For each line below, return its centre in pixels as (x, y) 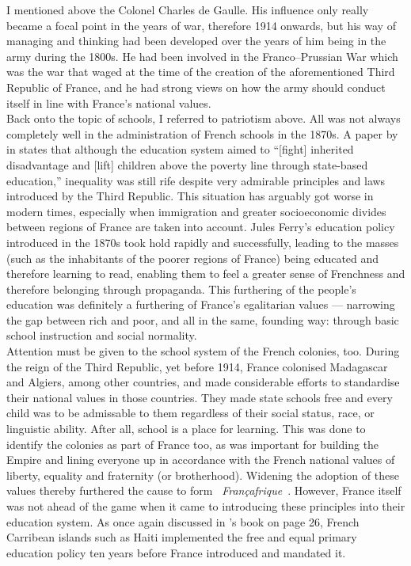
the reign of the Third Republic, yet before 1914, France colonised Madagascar (197, 366)
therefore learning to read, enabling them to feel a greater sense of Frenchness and (206, 274)
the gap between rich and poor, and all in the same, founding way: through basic (203, 319)
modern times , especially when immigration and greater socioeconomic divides (196, 211)
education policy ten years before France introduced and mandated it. (176, 552)
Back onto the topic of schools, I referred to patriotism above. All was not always (204, 118)
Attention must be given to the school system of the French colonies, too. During (203, 351)
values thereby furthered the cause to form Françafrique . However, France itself (204, 490)
